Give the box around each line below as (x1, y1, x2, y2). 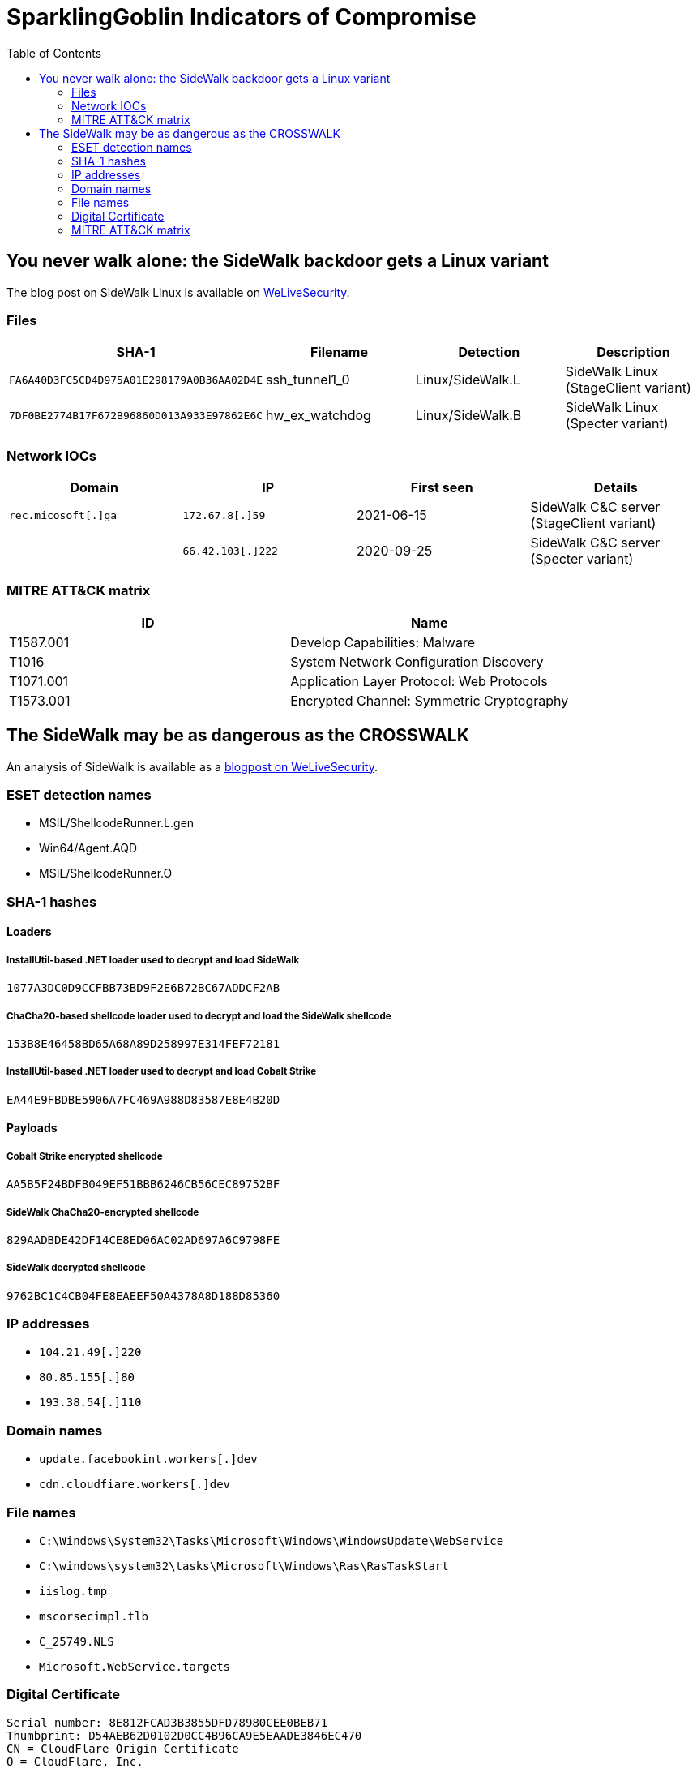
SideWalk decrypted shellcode (6, 1262, 146, 1274)
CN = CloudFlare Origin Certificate (6, 1741, 239, 1755)
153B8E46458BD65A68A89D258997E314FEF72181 (6, 1036, 280, 1050)
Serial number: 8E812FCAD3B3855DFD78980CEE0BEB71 (6, 1715, 328, 1729)
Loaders (6, 925, 52, 939)
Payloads (6, 1121, 58, 1135)
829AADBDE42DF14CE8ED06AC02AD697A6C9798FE (6, 1233, 280, 1247)
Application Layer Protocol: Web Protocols (290, 672, 548, 689)
